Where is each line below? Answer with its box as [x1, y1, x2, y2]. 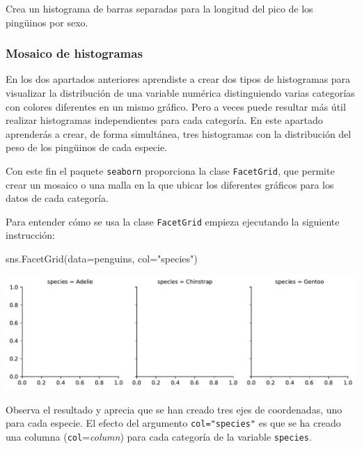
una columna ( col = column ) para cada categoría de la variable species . [6, 429, 312, 443]
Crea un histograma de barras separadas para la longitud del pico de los [6, 1, 313, 15]
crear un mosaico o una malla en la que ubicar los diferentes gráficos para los [6, 177, 334, 191]
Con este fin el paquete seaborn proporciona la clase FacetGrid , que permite [6, 163, 335, 178]
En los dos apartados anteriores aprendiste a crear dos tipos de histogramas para [6, 72, 351, 86]
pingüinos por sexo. [6, 15, 88, 29]
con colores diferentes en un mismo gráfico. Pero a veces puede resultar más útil [6, 99, 346, 113]
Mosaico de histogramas [6, 45, 143, 62]
